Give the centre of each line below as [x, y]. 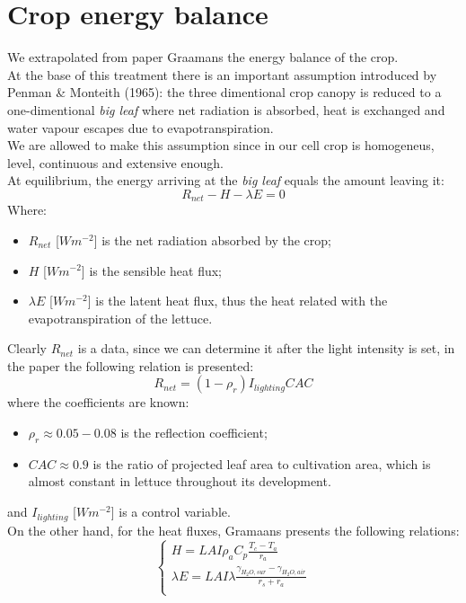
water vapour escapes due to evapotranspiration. [141, 127]
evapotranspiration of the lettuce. [120, 318]
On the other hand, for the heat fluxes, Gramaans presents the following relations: [233, 530]
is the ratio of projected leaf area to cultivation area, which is [262, 463]
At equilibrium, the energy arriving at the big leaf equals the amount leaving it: [226, 180]
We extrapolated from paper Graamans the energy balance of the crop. [203, 57]
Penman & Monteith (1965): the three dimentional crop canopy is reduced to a [224, 92]
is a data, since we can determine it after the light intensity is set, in [266, 348]
